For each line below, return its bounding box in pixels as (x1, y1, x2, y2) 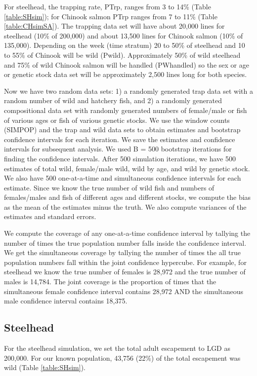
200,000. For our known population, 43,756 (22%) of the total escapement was (4, 352, 241, 363)
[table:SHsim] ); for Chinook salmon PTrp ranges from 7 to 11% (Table (4, 11, 217, 21)
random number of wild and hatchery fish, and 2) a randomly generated (4, 95, 222, 106)
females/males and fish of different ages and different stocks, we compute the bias (4, 192, 251, 202)
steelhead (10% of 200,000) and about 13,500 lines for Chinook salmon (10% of (4, 30, 243, 40)
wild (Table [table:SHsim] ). (4, 362, 86, 373)
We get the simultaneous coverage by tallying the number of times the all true (4, 247, 241, 258)
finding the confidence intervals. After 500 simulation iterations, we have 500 (4, 153, 236, 163)
